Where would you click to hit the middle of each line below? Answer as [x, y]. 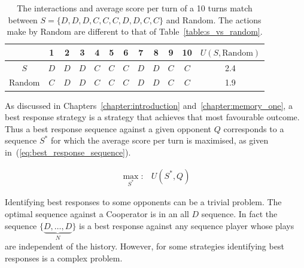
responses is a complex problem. [64, 258]
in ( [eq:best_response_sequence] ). [68, 152]
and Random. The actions [214, 19]
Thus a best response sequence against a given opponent [108, 128]
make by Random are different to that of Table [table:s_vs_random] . [135, 31]
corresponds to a [254, 128]
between [23, 19]
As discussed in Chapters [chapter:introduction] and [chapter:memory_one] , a [149, 105]
